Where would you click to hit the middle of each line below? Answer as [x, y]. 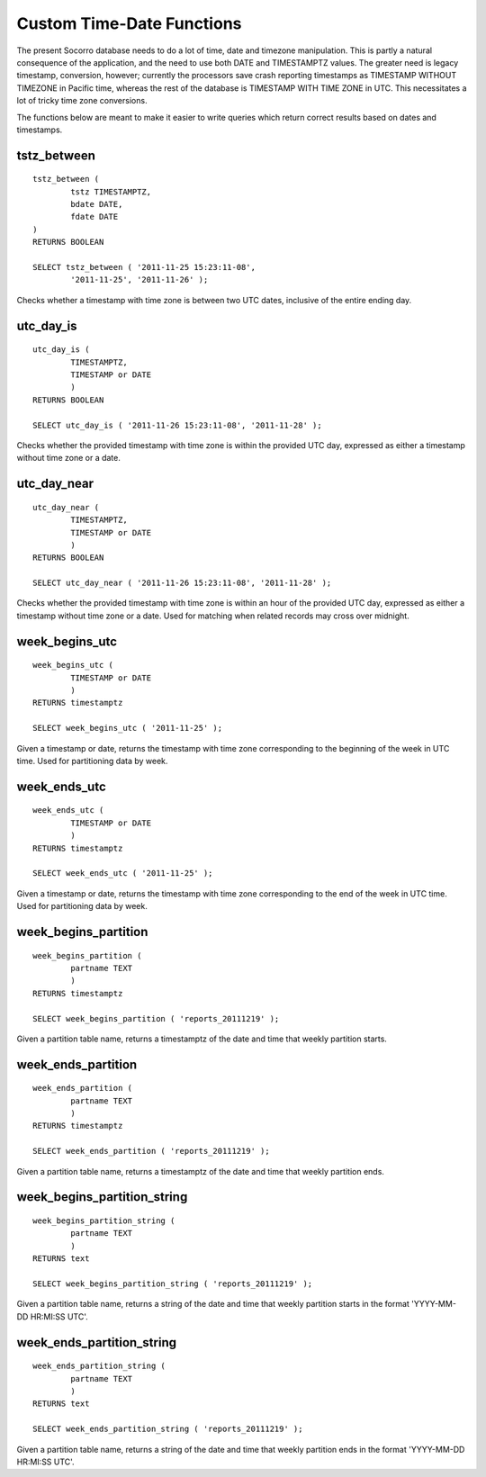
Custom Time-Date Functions [129, 23]
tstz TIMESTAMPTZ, [111, 192]
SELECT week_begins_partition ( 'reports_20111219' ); [156, 1018]
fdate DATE [94, 217]
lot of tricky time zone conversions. [82, 101]
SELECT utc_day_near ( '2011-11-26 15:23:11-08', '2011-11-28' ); [182, 583]
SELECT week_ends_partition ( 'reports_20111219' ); [151, 1151]
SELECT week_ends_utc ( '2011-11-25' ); [123, 874]
